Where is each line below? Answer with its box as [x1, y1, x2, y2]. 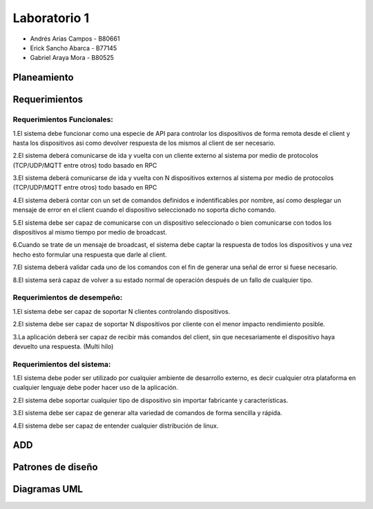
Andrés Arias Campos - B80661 [30, 34, 120, 43]
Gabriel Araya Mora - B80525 [30, 54, 114, 62]
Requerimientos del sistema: [12, 359, 111, 369]
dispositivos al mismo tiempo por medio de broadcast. [12, 228, 167, 237]
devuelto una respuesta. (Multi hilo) [12, 342, 114, 350]
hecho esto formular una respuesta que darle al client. [12, 250, 167, 259]
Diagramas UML [12, 483, 83, 495]
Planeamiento [12, 72, 74, 83]
